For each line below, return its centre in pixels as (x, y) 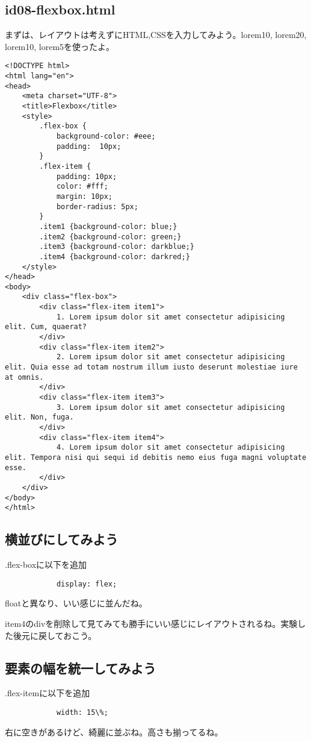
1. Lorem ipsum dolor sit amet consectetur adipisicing (171, 317)
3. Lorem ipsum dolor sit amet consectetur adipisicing (171, 407)
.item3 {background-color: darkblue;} (117, 247)
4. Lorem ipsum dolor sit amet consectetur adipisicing (171, 448)
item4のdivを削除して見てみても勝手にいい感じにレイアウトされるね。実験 (151, 623)
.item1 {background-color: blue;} (108, 226)
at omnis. (24, 377)
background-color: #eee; (106, 136)
